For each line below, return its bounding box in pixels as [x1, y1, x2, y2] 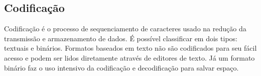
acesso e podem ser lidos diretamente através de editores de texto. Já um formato [4, 52, 255, 63]
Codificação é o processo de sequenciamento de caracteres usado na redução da [4, 23, 246, 34]
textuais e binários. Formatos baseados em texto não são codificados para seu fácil [4, 43, 257, 53]
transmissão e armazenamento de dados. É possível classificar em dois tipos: [4, 33, 237, 43]
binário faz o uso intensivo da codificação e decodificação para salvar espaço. [4, 62, 239, 73]
